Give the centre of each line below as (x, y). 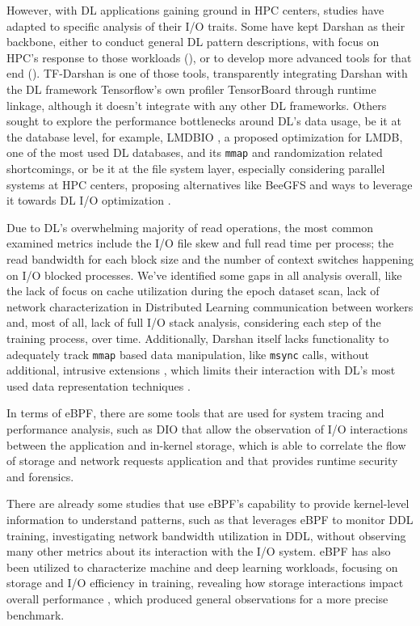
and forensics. (40, 476)
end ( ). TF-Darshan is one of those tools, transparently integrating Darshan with (207, 73)
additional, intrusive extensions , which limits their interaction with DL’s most (201, 370)
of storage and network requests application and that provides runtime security (202, 461)
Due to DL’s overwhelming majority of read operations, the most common (190, 227)
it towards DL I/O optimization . (89, 200)
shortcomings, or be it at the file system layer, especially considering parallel (196, 168)
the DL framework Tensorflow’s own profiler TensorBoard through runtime (191, 89)
